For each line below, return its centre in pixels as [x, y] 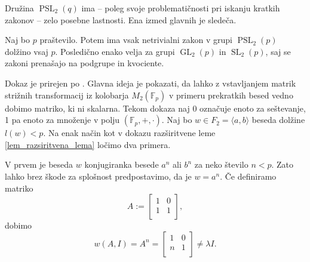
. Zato [283, 164]
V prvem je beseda [39, 164]
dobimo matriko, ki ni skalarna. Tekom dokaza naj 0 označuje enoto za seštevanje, [155, 108]
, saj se [278, 51]
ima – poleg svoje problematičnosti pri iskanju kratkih [181, 8]
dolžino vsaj [27, 51]
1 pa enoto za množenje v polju [62, 120]
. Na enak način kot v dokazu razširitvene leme [129, 133]
